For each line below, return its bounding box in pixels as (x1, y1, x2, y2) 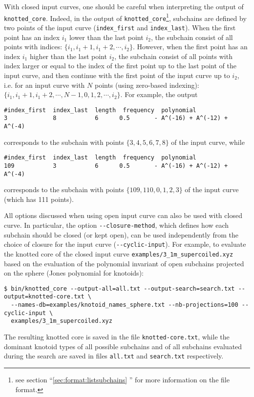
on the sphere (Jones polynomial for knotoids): (4, 268, 144, 278)
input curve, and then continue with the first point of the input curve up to (4, 70, 230, 80)
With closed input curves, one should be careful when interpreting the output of (4, 1, 244, 11)
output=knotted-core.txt (4, 293, 85, 300)
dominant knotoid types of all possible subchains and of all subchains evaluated (4, 341, 242, 351)
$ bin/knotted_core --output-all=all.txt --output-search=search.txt (4, 285, 235, 292)
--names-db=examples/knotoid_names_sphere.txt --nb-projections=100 (11, 301, 238, 309)
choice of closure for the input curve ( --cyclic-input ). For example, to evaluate (4, 239, 246, 249)
